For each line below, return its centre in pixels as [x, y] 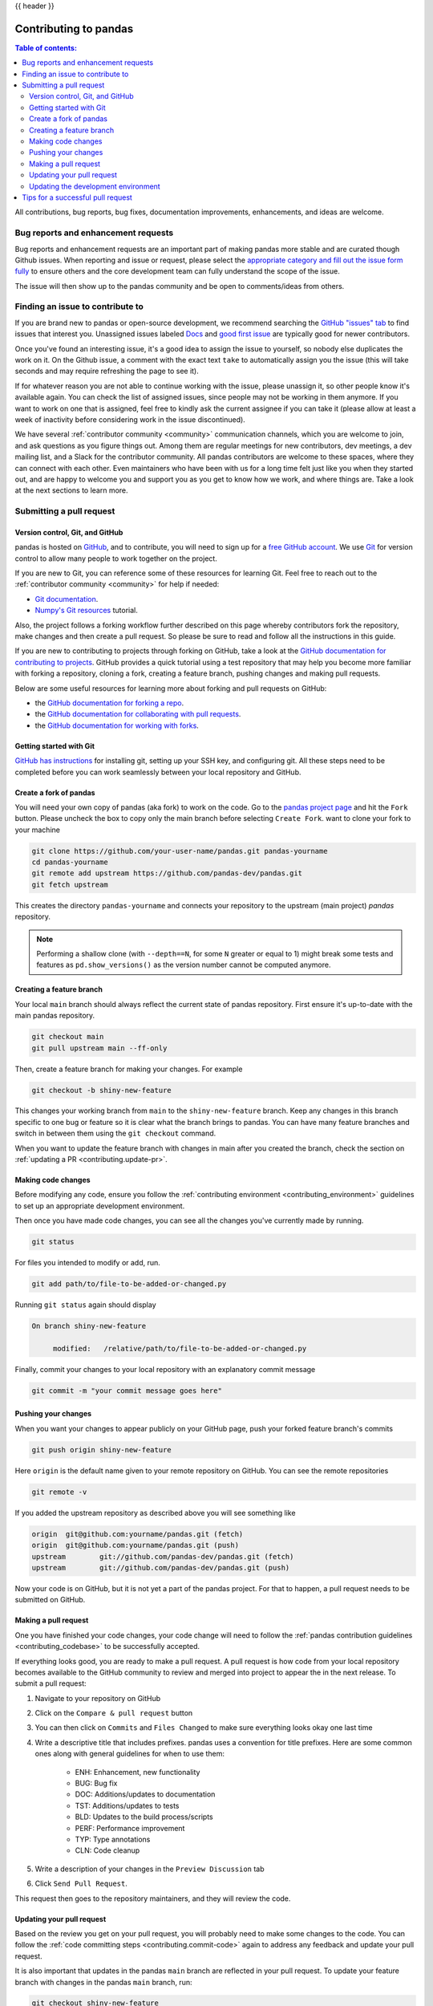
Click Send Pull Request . [81, 1884]
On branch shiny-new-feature [89, 1326]
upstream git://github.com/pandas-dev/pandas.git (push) [161, 1567]
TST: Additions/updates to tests [127, 1805]
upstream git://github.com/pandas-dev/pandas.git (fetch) [163, 1556]
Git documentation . [67, 599]
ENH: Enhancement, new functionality [138, 1772]
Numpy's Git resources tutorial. [86, 611]
